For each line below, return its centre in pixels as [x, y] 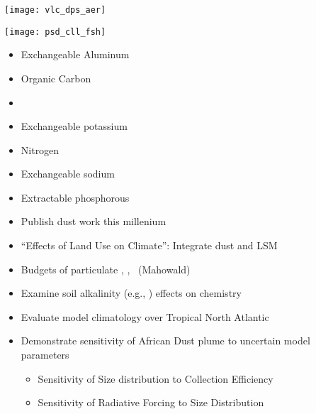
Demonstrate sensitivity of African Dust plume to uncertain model [165, 341]
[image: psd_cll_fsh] [55, 32]
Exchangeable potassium [74, 126]
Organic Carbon [56, 78]
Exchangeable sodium [68, 174]
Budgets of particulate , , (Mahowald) [106, 269]
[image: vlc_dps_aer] [55, 10]
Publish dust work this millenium [94, 221]
